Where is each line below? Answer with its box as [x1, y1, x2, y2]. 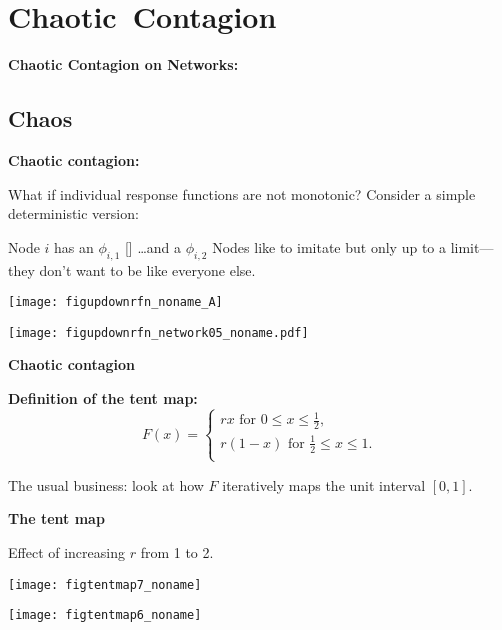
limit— [450, 236, 494, 257]
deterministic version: [8, 203, 139, 224]
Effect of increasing [8, 542, 125, 563]
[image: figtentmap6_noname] [8, 608, 202, 623]
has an [54, 236, 94, 257]
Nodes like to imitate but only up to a [212, 236, 446, 257]
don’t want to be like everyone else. [39, 259, 256, 280]
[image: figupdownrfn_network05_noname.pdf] [8, 325, 309, 340]
